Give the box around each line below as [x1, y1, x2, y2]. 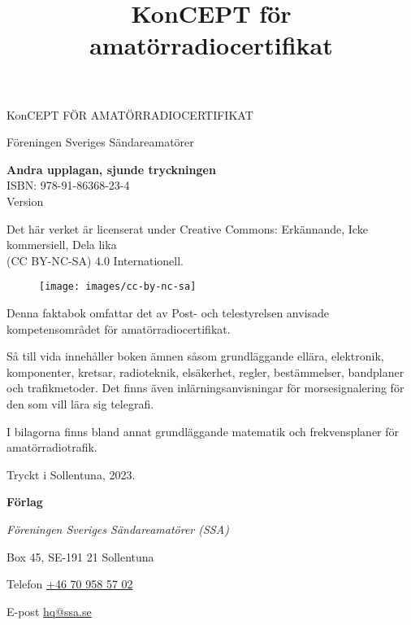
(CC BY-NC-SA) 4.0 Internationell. [6, 251, 184, 269]
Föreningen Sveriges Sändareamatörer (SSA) [6, 520, 229, 537]
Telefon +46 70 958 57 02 [6, 575, 133, 592]
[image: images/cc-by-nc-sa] [39, 281, 197, 293]
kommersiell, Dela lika [6, 236, 117, 253]
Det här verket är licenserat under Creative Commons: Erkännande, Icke [6, 220, 368, 237]
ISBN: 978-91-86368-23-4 [6, 177, 130, 194]
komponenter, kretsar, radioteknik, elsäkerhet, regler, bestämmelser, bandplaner [6, 363, 405, 380]
